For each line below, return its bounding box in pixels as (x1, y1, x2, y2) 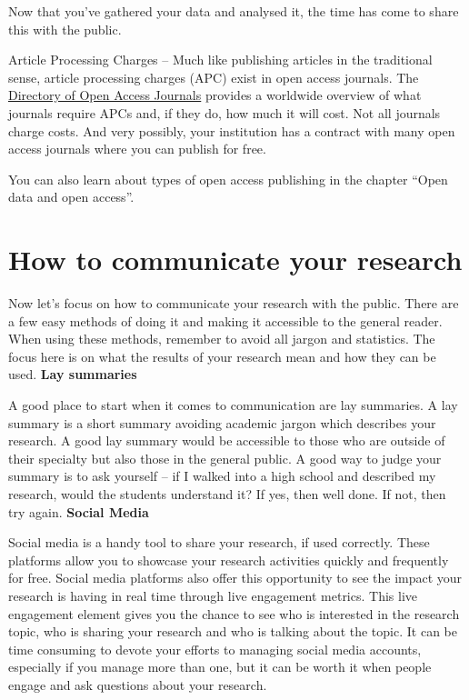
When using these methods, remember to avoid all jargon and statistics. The (8, 329, 435, 348)
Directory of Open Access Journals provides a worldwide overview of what (8, 85, 422, 105)
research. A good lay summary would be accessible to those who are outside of (8, 431, 445, 450)
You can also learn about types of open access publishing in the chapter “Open (8, 169, 448, 188)
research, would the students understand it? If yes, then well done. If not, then (8, 485, 446, 503)
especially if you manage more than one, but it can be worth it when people (8, 657, 432, 676)
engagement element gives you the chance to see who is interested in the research (8, 604, 460, 623)
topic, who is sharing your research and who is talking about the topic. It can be (8, 622, 457, 641)
